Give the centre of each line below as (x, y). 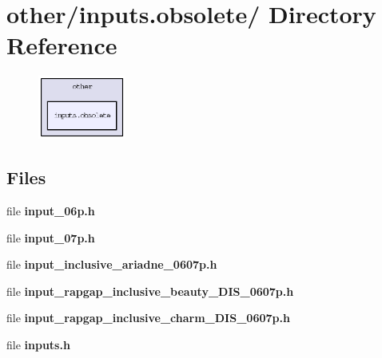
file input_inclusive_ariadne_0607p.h (112, 264)
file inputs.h (38, 344)
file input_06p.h (51, 210)
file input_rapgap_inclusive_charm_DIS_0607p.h (148, 318)
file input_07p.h (51, 237)
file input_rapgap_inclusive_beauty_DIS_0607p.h (150, 291)
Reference (62, 45)
